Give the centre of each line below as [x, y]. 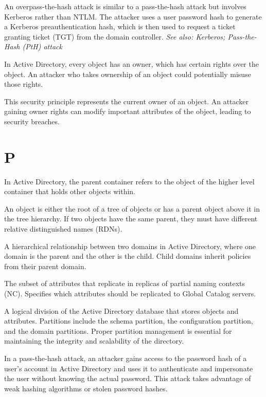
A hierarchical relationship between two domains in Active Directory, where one [130, 246]
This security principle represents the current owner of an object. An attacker [127, 101]
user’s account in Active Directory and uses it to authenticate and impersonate [129, 368]
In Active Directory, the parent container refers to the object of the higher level [129, 181]
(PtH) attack [42, 46]
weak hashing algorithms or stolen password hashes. [86, 388]
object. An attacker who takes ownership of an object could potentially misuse [128, 74]
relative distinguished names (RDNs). [63, 229]
